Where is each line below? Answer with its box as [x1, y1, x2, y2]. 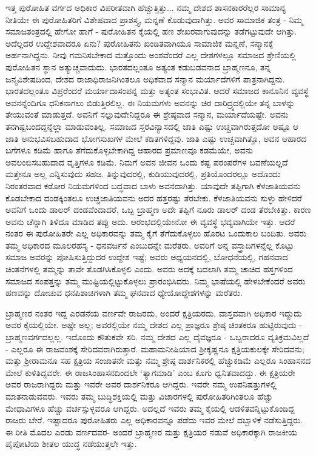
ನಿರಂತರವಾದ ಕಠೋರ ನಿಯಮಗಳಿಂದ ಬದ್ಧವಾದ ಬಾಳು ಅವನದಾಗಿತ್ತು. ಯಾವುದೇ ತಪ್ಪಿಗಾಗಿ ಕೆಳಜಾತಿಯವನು [5, 179, 301, 192]
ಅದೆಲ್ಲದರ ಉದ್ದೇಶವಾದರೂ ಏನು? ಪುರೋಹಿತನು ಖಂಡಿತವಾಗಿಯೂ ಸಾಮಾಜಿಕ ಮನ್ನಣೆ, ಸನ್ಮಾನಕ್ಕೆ [5, 36, 274, 49]
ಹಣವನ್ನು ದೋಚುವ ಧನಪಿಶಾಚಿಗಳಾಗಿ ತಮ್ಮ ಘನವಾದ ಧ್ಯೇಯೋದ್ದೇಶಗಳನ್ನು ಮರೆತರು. [5, 286, 243, 299]
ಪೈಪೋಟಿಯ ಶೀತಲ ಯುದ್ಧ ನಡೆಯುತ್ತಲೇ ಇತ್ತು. [5, 437, 137, 450]
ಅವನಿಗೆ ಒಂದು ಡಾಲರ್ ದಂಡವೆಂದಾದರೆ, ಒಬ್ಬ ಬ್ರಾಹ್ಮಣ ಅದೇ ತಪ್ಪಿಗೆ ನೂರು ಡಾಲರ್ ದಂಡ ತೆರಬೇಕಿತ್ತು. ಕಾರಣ [5, 203, 311, 216]
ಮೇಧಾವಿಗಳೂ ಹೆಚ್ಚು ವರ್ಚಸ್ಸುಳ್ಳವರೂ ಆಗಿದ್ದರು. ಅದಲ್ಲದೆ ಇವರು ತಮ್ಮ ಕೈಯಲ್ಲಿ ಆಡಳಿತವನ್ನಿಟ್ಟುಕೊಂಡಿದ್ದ [5, 401, 295, 414]
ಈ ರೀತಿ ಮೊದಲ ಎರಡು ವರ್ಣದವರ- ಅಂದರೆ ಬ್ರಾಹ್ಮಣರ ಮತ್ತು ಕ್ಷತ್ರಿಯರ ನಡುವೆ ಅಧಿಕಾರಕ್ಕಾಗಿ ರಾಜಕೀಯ [5, 425, 297, 438]
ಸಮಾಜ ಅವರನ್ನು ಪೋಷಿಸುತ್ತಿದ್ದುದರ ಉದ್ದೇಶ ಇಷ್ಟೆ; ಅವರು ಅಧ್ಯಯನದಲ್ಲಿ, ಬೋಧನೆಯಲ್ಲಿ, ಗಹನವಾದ [5, 250, 288, 263]
